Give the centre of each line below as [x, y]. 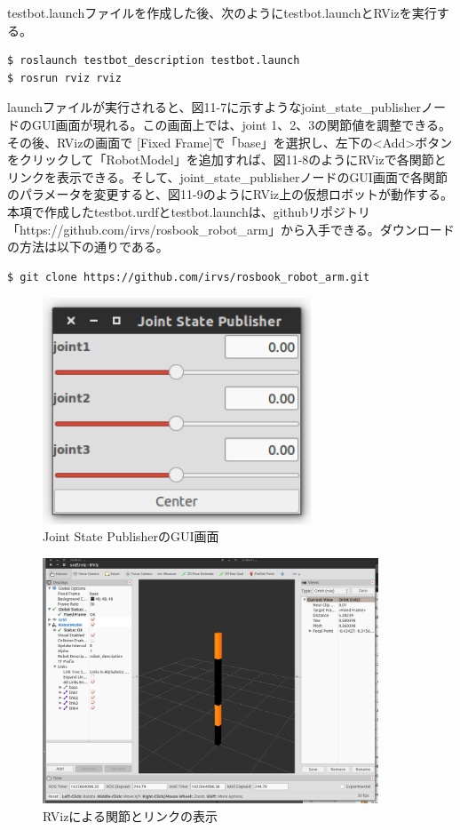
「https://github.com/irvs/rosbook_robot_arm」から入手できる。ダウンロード [231, 229]
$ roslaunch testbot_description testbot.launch [154, 61]
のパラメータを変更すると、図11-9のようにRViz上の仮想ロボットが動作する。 [230, 194]
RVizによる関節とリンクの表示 [130, 815]
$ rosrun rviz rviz [64, 78]
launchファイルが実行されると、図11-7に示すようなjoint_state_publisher [214, 107]
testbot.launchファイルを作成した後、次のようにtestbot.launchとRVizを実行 [222, 12]
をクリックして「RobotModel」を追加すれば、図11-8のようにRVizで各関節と [227, 160]
